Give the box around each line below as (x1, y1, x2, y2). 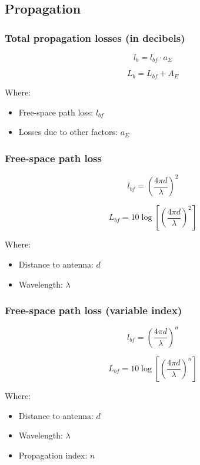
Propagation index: (18, 448, 88, 461)
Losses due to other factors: (18, 126, 118, 138)
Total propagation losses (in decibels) (5, 30, 185, 45)
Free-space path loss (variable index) (5, 303, 182, 318)
